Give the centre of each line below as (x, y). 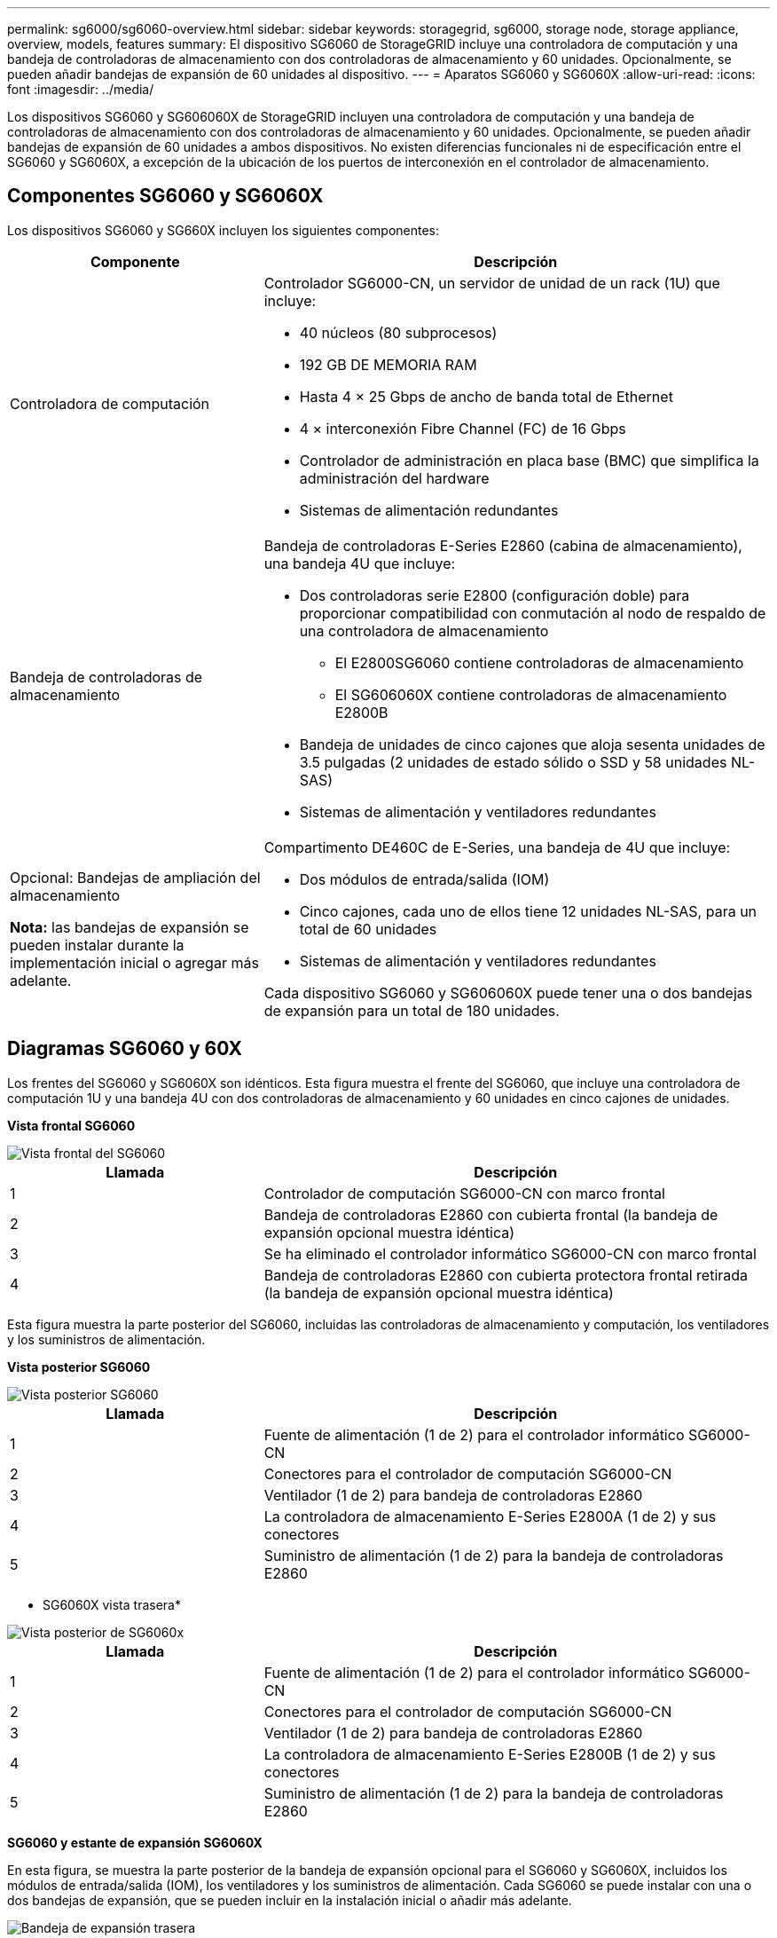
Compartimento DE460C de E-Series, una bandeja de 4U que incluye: (497, 847)
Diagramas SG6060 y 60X (125, 1049)
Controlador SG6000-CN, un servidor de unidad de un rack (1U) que (492, 283)
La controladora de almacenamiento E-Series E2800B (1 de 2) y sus (490, 1754)
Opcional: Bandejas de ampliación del (135, 877)
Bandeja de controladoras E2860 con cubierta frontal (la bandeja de (491, 1214)
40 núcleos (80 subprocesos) (398, 332)
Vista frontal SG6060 (71, 1125)
